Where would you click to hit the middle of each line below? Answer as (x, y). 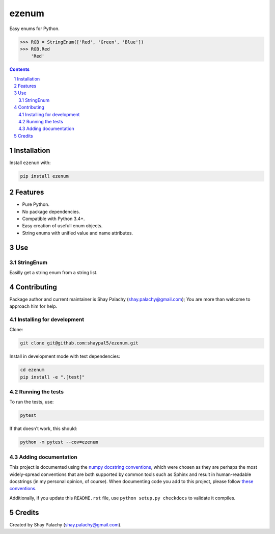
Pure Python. (36, 204)
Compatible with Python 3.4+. (53, 219)
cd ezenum (32, 370)
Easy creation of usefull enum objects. (62, 226)
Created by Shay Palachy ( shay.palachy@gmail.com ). (65, 524)
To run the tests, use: (32, 402)
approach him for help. (33, 306)
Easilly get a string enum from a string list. (53, 272)
